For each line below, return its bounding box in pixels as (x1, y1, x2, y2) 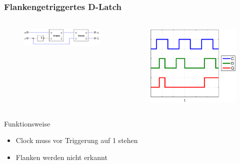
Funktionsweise (4, 118, 50, 128)
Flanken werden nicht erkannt (15, 151, 107, 162)
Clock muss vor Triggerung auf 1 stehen (15, 135, 138, 145)
